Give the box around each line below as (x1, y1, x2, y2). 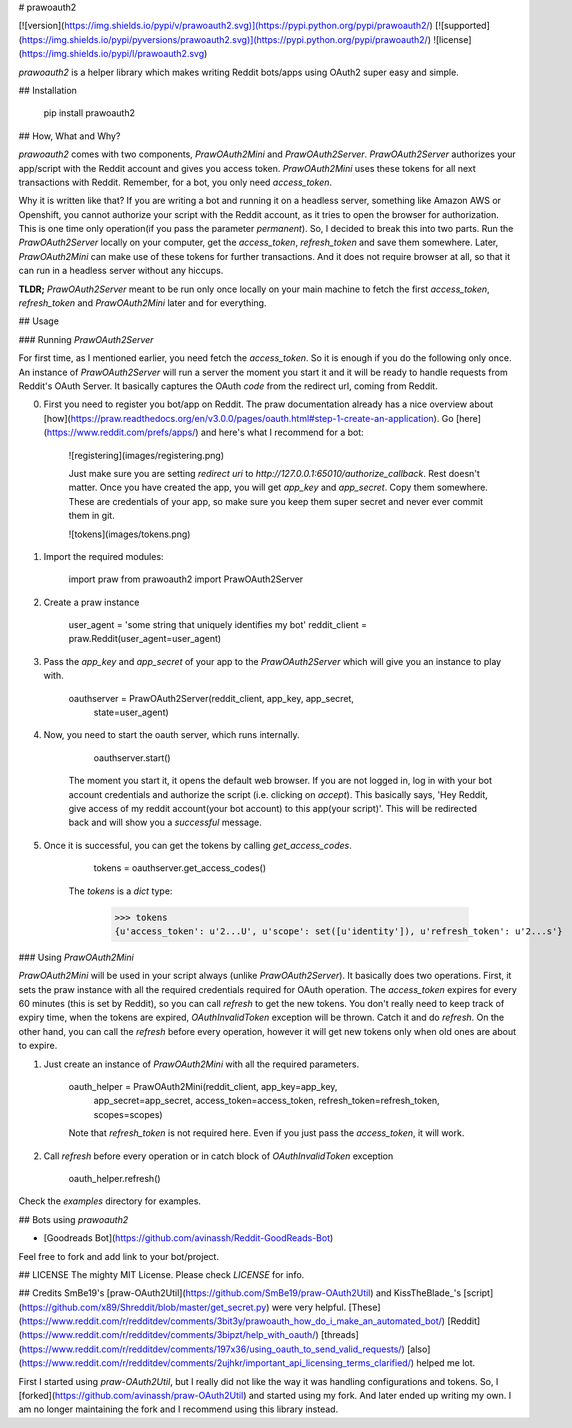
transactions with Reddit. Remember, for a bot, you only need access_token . (18, 176, 333, 188)
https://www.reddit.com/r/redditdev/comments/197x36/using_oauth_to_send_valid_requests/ (21, 1343, 402, 1355)
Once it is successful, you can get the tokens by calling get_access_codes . (43, 839, 352, 851)
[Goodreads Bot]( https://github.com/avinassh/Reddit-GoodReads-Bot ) (43, 1232, 334, 1244)
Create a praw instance (43, 596, 140, 608)
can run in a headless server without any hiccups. (18, 265, 224, 277)
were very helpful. (271, 1301, 347, 1313)
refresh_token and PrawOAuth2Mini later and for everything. (18, 297, 267, 309)
